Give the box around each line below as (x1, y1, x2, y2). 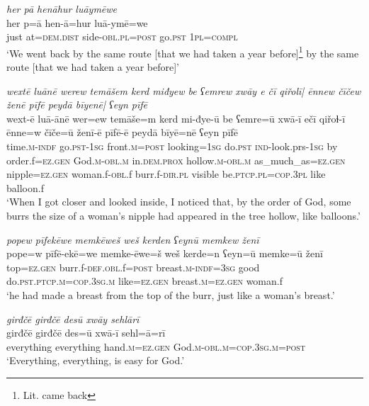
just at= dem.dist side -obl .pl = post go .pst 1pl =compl (6, 29, 238, 44)
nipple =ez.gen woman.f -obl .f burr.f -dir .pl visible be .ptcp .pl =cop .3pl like (6, 167, 326, 181)
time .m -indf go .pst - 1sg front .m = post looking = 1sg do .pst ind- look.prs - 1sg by (6, 139, 338, 153)
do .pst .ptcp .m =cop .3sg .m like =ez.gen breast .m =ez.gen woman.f (6, 274, 283, 288)
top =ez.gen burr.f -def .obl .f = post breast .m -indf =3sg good (6, 259, 260, 274)
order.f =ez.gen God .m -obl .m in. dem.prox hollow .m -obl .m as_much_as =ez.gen (6, 152, 346, 167)
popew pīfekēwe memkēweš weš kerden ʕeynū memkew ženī (6, 232, 259, 247)
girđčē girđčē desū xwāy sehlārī (6, 311, 140, 326)
